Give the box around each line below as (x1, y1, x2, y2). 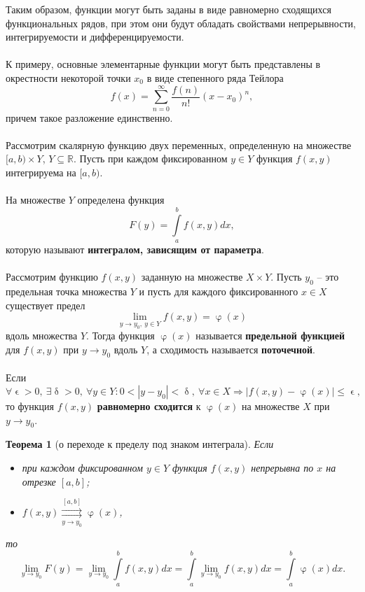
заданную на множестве (141, 269, 243, 284)
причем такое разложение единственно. (6, 110, 173, 125)
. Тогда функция (86, 328, 155, 343)
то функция (6, 398, 55, 413)
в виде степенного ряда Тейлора (146, 70, 284, 85)
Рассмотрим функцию (6, 269, 98, 284)
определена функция (77, 192, 165, 207)
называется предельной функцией (195, 328, 345, 343)
